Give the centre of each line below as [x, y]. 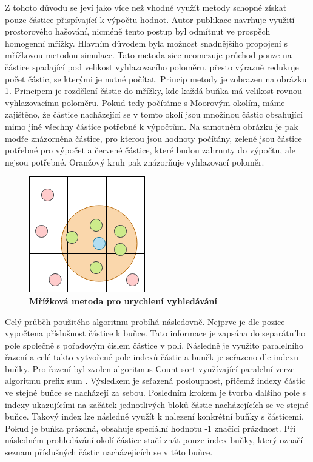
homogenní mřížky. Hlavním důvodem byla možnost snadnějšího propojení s [146, 43]
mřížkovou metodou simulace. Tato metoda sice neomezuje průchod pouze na [148, 55]
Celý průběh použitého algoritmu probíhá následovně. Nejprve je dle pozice [145, 321]
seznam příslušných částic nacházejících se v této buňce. [109, 452]
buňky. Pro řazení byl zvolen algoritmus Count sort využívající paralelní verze [150, 368]
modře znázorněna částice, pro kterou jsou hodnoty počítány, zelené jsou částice [153, 138]
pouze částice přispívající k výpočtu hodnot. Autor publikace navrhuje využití [150, 19]
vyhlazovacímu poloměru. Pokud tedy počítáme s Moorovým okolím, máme [145, 102]
